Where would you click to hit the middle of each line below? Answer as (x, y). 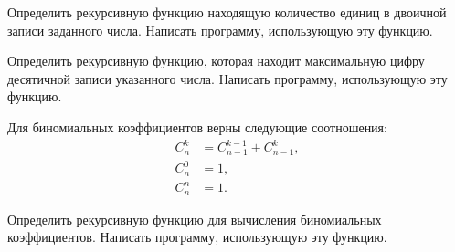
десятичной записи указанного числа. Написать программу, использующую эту (227, 78)
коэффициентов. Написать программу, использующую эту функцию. (197, 237)
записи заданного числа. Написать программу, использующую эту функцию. (220, 30)
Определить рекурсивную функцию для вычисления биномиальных (195, 219)
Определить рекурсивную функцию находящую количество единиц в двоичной (227, 12)
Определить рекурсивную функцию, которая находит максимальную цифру (216, 61)
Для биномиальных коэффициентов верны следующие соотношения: (197, 126)
